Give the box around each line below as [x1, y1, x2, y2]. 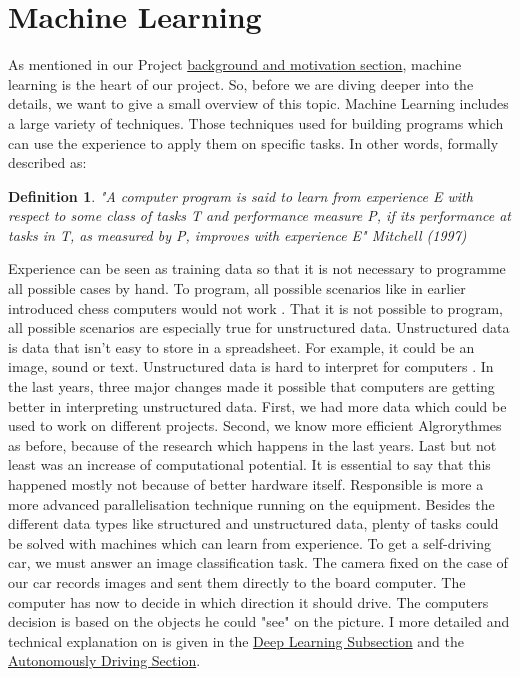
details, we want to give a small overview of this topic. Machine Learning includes [8, 93, 509, 114]
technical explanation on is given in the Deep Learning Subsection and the [8, 630, 465, 651]
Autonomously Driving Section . [8, 650, 201, 671]
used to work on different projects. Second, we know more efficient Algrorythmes [8, 415, 502, 436]
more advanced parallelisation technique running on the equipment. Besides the [8, 493, 495, 514]
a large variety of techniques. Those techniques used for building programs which [8, 112, 504, 133]
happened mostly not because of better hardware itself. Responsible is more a [8, 474, 484, 494]
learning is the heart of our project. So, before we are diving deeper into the [8, 73, 474, 94]
